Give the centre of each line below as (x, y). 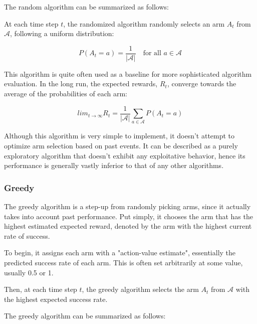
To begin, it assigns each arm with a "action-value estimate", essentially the (120, 253)
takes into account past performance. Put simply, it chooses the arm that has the (128, 216)
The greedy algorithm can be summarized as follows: (85, 316)
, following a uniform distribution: (62, 33)
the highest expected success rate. (56, 299)
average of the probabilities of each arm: (66, 94)
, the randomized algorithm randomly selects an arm (144, 23)
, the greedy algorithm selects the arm (140, 289)
